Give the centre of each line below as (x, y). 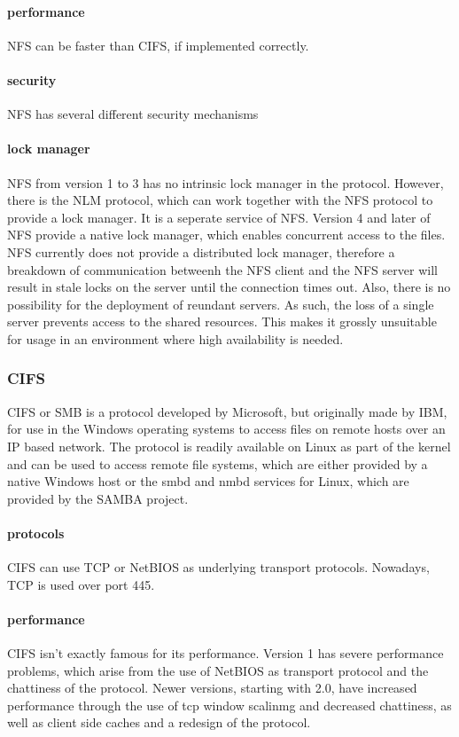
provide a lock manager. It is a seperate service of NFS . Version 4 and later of (219, 217)
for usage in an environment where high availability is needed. (175, 338)
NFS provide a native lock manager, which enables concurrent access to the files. (226, 235)
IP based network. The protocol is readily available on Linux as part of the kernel (229, 446)
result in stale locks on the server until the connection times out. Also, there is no (229, 287)
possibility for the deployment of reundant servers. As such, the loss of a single (221, 304)
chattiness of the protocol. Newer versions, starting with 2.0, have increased (212, 688)
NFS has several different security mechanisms (133, 114)
